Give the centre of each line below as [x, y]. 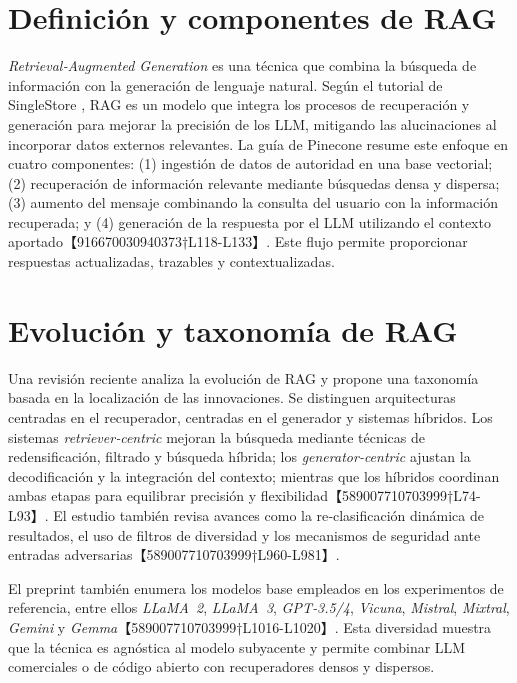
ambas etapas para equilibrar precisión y [132, 495]
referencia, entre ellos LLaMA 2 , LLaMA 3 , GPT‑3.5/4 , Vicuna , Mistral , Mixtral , [259, 607]
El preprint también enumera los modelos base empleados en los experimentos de [256, 587]
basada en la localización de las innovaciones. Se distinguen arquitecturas [232, 397]
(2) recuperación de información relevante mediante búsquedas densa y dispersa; [254, 182]
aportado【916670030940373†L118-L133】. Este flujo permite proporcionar [238, 241]
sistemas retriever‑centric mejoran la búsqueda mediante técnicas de [216, 436]
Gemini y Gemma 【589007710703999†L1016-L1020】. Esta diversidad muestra [250, 626]
